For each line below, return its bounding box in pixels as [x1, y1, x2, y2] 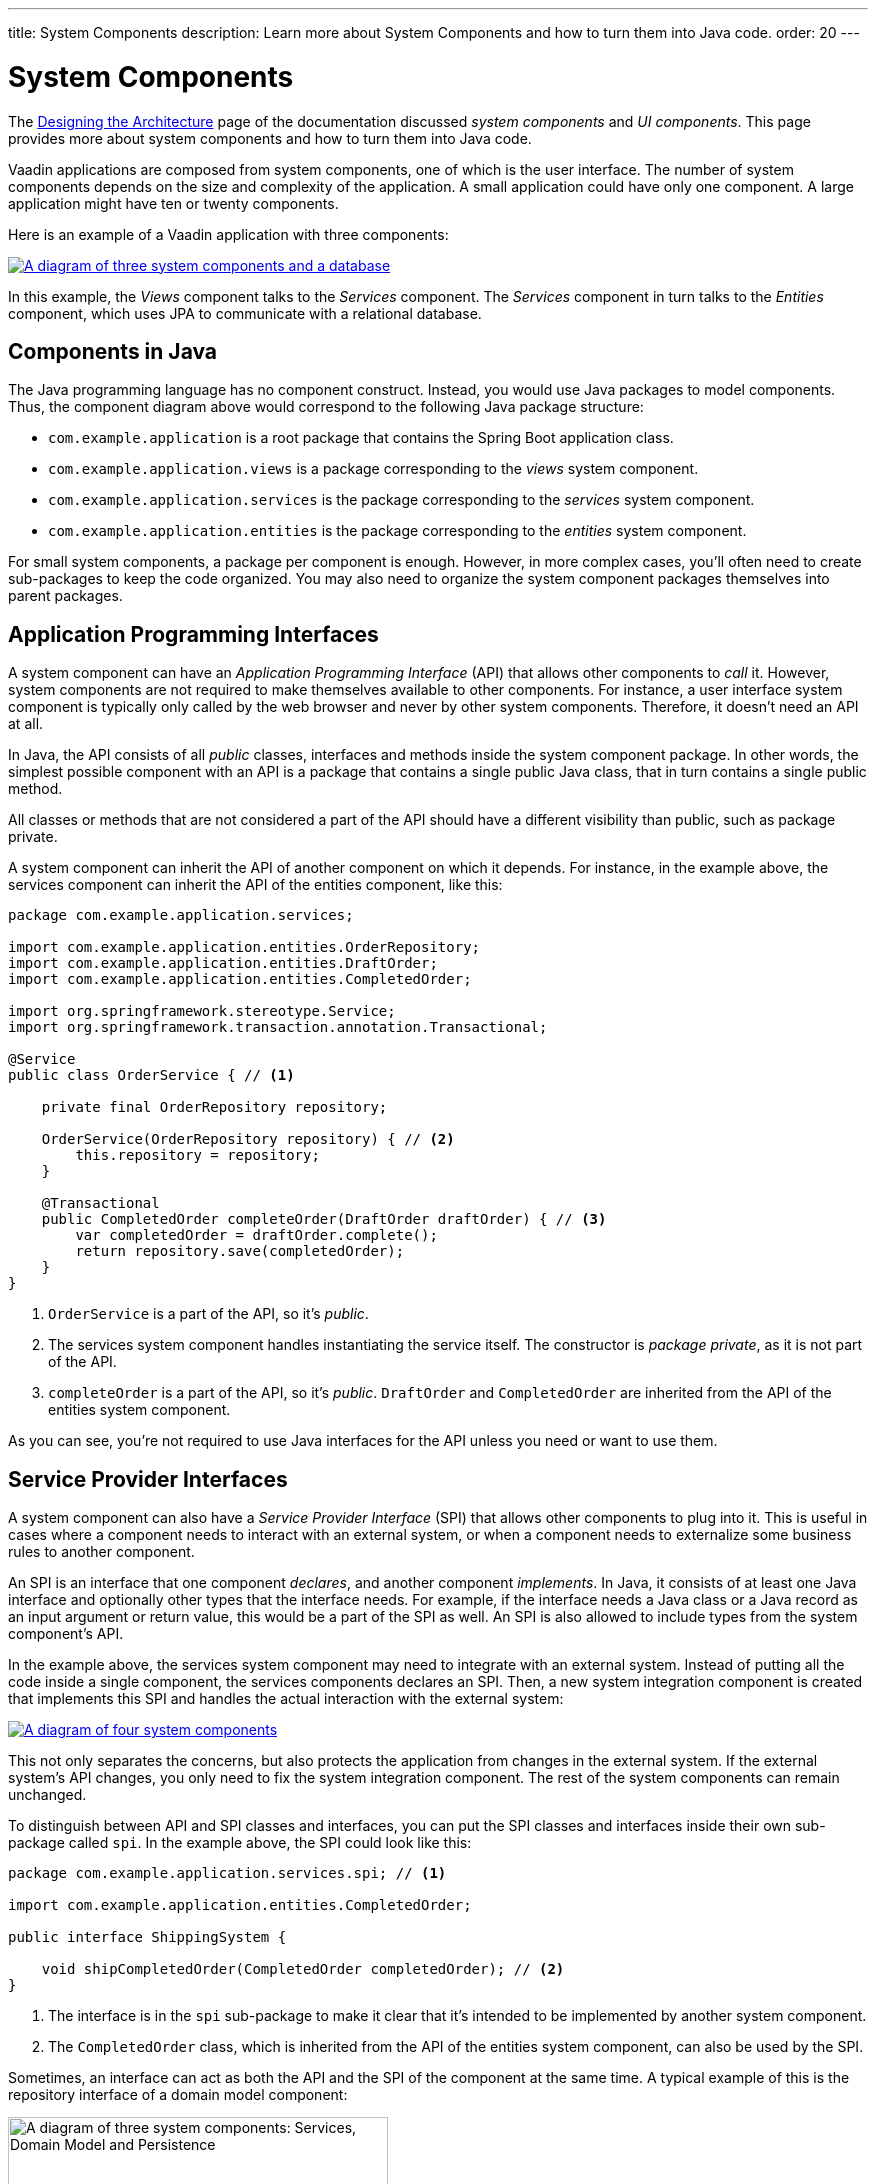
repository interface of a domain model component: [8, 2086, 348, 2104]
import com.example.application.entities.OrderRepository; [8, 939, 481, 956]
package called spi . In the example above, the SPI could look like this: [8, 1834, 472, 1852]
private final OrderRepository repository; [41, 1099, 388, 1116]
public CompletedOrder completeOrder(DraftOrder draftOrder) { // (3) [41, 1211, 607, 1228]
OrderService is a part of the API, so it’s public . [48, 1305, 369, 1323]
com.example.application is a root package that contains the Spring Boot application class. [48, 429, 674, 447]
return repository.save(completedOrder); [75, 1243, 405, 1260]
